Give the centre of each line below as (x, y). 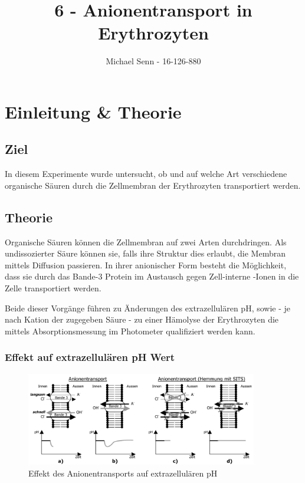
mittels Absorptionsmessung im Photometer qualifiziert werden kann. (130, 331)
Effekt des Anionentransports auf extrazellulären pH (123, 473)
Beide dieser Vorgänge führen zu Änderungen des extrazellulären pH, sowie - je (148, 308)
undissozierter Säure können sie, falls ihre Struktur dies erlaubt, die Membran (145, 253)
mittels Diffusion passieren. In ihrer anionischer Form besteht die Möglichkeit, (146, 264)
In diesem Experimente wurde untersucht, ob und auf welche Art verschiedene (146, 174)
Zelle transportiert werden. (53, 288)
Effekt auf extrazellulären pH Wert (90, 357)
